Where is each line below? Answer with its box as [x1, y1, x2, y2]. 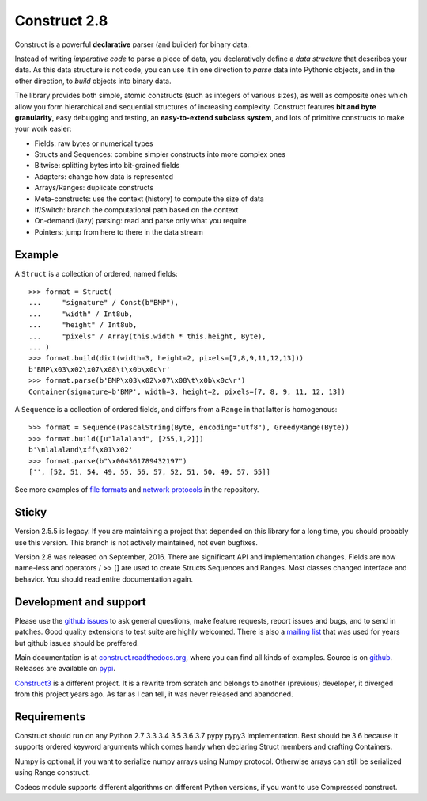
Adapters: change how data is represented [34, 171, 174, 181]
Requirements [14, 710, 86, 723]
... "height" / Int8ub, [28, 321, 138, 330]
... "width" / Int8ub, [28, 309, 134, 318]
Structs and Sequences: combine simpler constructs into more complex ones [34, 150, 286, 159]
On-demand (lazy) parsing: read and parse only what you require [34, 216, 247, 226]
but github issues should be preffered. [14, 638, 139, 647]
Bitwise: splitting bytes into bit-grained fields [34, 161, 180, 170]
